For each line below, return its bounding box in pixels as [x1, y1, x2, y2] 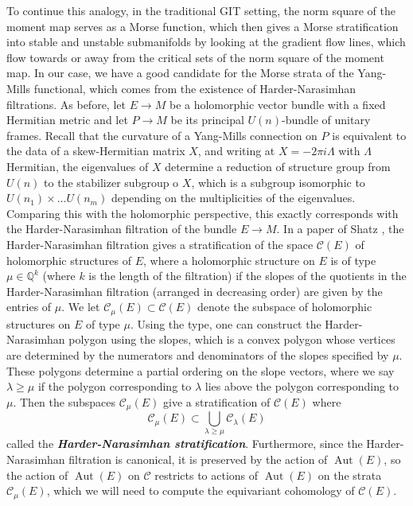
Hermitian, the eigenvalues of [6, 158, 149, 174]
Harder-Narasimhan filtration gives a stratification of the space [6, 235, 314, 252]
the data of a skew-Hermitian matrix [6, 142, 185, 159]
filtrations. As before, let [6, 95, 126, 112]
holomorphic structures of [6, 251, 132, 268]
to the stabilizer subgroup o [44, 173, 179, 190]
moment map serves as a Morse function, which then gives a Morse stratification [6, 18, 399, 34]
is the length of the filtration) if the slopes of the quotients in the [88, 267, 407, 284]
